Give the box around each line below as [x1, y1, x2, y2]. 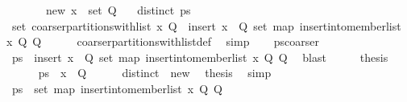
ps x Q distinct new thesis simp [38, 64, 272, 81]
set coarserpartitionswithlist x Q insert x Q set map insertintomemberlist [11, 17, 401, 34]
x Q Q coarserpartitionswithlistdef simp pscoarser [6, 33, 319, 50]
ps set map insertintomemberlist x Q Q [11, 80, 222, 96]
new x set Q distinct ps [45, 2, 191, 18]
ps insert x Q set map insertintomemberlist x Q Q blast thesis [11, 48, 388, 65]
